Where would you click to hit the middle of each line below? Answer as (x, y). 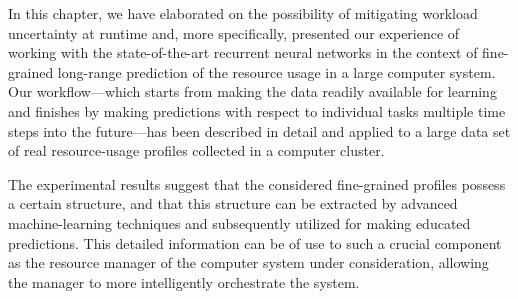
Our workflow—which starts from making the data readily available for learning (252, 91)
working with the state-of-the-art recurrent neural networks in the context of (243, 52)
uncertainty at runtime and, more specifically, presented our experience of (234, 32)
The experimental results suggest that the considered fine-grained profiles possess (257, 183)
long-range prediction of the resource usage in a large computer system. (276, 71)
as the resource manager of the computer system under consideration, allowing (248, 262)
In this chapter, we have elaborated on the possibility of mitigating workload (243, 13)
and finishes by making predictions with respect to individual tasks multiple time (257, 110)
